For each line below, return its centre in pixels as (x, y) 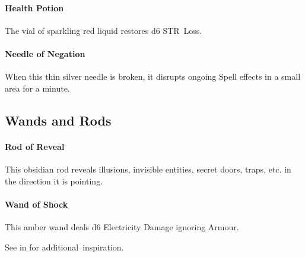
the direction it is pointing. (54, 181)
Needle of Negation (45, 53)
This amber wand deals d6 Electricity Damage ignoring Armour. (122, 226)
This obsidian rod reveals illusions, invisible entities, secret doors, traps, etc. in (148, 169)
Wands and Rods (58, 120)
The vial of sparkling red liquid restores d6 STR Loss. (104, 30)
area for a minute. (37, 88)
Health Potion (34, 7)
